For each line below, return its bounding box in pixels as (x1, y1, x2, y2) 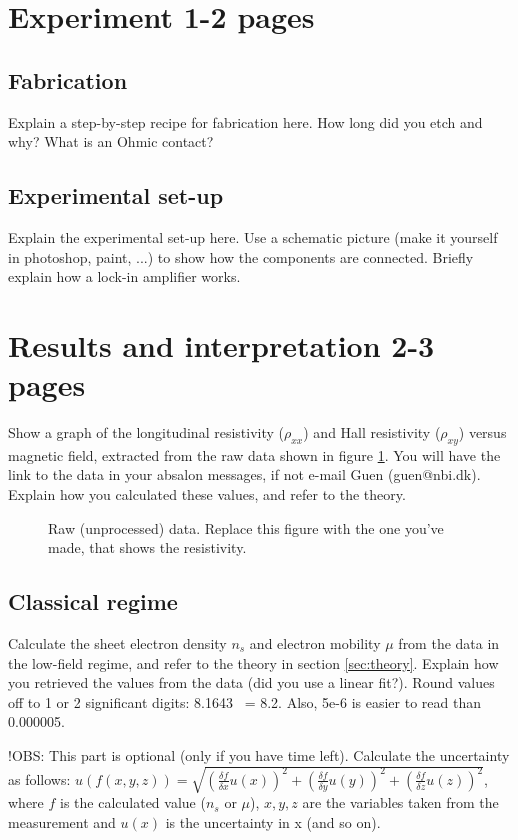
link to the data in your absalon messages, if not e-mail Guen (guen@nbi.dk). (8, 464, 481, 485)
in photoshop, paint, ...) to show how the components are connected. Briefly (8, 246, 474, 267)
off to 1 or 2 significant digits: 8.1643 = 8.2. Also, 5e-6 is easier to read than (8, 691, 481, 712)
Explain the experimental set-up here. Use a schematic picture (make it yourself (8, 226, 498, 247)
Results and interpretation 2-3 (8, 324, 435, 365)
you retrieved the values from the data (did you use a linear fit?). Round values (8, 672, 495, 693)
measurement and (8, 811, 116, 832)
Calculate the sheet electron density (8, 633, 227, 654)
